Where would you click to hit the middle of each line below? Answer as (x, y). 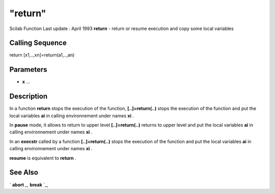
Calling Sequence (38, 43)
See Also (24, 172)
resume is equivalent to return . (43, 158)
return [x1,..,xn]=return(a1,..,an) (42, 55)
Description (29, 96)
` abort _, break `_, (29, 185)
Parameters (28, 70)
